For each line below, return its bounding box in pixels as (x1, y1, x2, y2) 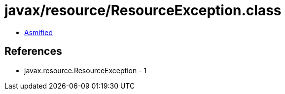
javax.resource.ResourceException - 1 (24, 66, 147, 75)
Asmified (24, 28, 53, 37)
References (4, 45, 62, 58)
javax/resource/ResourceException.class (4, 2, 282, 19)
